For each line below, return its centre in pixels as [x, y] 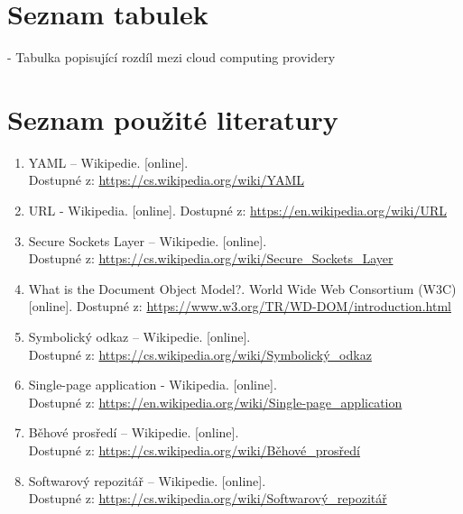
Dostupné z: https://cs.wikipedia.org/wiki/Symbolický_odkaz [200, 354]
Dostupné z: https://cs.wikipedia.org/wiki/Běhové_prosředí [194, 450]
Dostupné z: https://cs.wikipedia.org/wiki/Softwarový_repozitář [208, 498]
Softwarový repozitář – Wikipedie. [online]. [147, 480]
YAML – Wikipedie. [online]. [108, 162]
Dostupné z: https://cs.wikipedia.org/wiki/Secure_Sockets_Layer [211, 258]
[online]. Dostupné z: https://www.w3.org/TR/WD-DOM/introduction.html [240, 306]
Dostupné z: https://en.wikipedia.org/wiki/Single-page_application [215, 402]
